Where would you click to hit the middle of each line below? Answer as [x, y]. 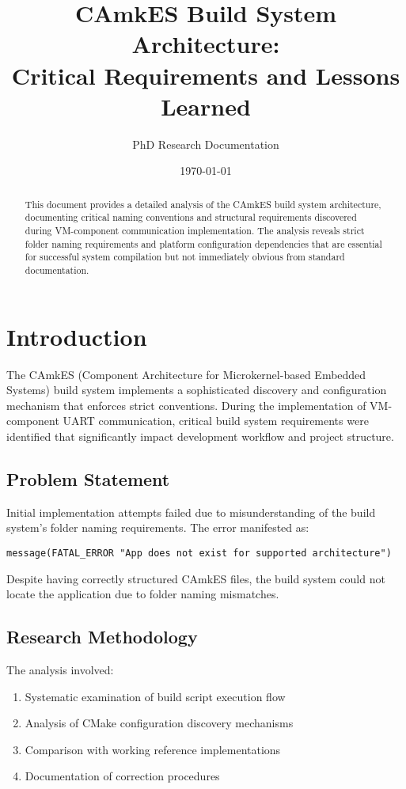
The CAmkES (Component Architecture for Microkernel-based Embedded [186, 374]
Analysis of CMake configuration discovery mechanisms [159, 723]
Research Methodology [102, 637]
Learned [206, 106]
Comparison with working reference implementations [153, 749]
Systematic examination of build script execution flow [155, 696]
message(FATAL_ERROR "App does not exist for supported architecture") [199, 553]
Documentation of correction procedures [122, 776]
